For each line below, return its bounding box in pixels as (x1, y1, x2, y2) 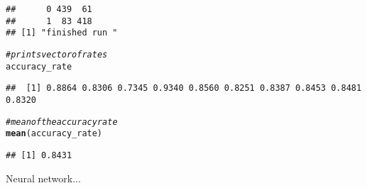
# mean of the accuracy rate (6, 116, 118, 127)
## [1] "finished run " (6, 28, 118, 38)
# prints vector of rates (6, 49, 108, 60)
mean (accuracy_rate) (6, 128, 103, 139)
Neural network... (6, 170, 81, 185)
